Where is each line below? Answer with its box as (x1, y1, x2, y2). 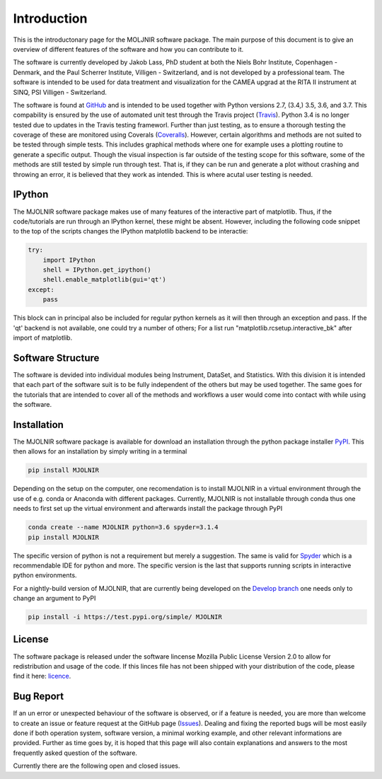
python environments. (13, 571, 77, 579)
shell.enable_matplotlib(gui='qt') (42, 276, 166, 284)
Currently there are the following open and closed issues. (13, 761, 180, 771)
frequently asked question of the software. (13, 749, 138, 757)
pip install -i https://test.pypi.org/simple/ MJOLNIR (28, 613, 222, 621)
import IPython (42, 255, 95, 264)
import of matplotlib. (13, 333, 73, 342)
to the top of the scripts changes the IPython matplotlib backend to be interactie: (13, 227, 248, 236)
